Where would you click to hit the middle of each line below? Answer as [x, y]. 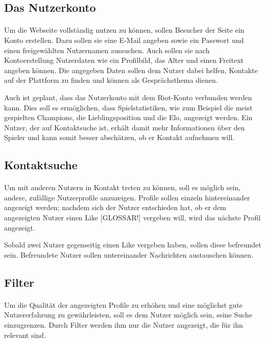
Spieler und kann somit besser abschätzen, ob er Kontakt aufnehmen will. [119, 137]
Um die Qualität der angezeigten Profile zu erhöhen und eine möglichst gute [124, 304]
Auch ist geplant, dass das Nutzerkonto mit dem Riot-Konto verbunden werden [128, 97]
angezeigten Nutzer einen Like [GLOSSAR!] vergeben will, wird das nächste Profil [132, 218]
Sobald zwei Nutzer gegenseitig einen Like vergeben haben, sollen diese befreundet [133, 245]
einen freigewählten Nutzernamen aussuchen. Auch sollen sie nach [107, 50]
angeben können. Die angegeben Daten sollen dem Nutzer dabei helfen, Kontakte [131, 70]
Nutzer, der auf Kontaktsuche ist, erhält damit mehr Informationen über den [125, 127]
